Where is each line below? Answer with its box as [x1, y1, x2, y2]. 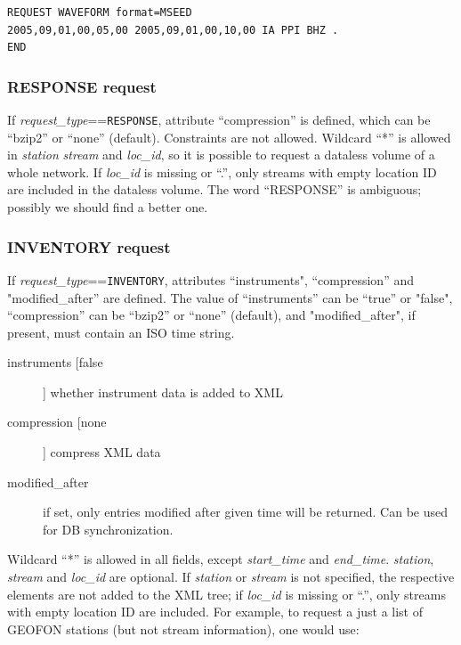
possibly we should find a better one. [7, 198, 208, 216]
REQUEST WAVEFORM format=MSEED [7, 6, 192, 19]
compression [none [7, 412, 107, 431]
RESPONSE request [7, 75, 157, 97]
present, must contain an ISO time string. [7, 322, 235, 341]
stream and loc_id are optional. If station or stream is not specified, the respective [7, 567, 455, 586]
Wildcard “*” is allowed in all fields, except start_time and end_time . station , [7, 550, 434, 568]
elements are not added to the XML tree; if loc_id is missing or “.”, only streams [7, 584, 446, 603]
